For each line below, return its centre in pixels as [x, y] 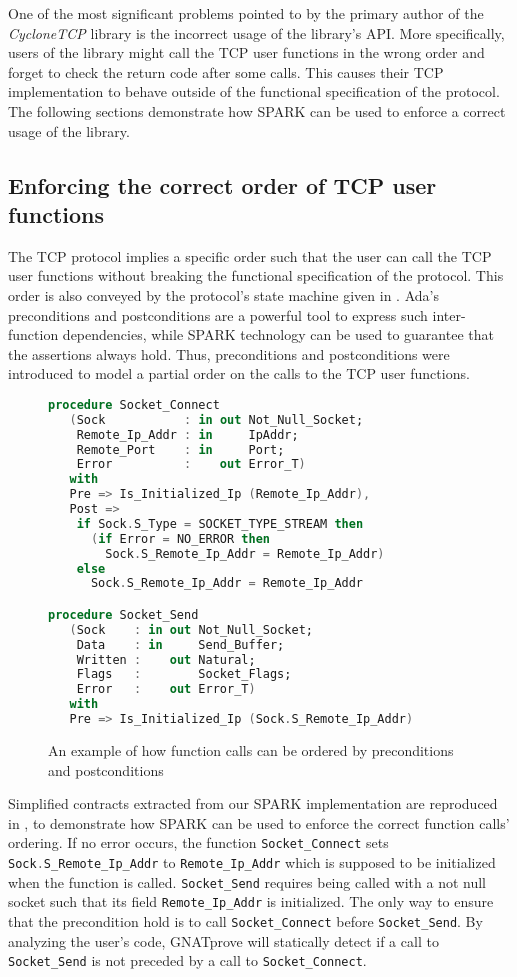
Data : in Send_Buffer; [180, 644]
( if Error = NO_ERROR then [180, 538]
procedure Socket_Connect [134, 404]
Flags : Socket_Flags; [184, 674]
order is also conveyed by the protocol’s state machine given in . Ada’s [223, 294]
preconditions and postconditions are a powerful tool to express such [218, 314]
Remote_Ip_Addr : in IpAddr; [187, 434]
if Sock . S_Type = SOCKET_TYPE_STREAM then [220, 523]
